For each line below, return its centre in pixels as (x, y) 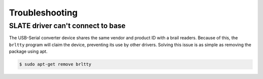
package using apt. (28, 51)
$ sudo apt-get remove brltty (55, 64)
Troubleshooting (43, 13)
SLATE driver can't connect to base (67, 26)
